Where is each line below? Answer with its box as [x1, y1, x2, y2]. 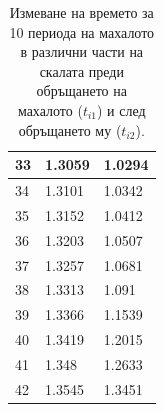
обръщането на [36, 80, 127, 101]
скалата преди [39, 60, 124, 81]
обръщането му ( [18, 119, 122, 140]
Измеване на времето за [9, 2, 154, 22]
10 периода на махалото [9, 21, 155, 42]
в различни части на [20, 41, 144, 62]
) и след [97, 99, 146, 120]
